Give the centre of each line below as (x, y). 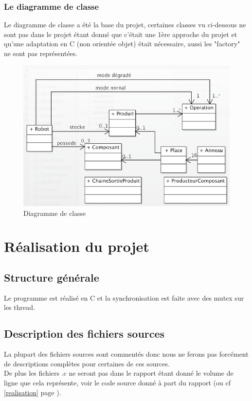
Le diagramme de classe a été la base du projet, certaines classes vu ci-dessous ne (125, 25)
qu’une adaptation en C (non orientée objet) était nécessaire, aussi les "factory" (122, 44)
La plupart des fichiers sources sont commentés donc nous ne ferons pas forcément (126, 354)
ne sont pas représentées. (41, 53)
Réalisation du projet (77, 246)
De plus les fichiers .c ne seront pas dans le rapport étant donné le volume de (119, 373)
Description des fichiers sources (84, 334)
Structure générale (52, 277)
